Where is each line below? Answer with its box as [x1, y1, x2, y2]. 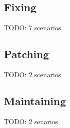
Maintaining [4, 93, 66, 108]
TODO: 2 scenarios [4, 69, 61, 79]
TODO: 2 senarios [4, 116, 58, 126]
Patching [4, 46, 49, 62]
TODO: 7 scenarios [4, 22, 61, 33]
